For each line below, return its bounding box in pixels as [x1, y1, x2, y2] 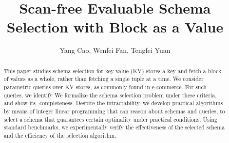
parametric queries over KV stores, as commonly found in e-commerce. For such [3, 83, 207, 91]
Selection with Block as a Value [6, 17, 224, 37]
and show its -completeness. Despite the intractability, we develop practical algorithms [3, 99, 223, 107]
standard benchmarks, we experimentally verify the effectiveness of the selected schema [3, 123, 225, 131]
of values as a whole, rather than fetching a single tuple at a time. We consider [3, 75, 204, 83]
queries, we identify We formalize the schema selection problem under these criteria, [3, 91, 217, 99]
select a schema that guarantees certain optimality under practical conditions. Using [3, 115, 217, 123]
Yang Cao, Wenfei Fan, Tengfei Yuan [59, 45, 171, 55]
